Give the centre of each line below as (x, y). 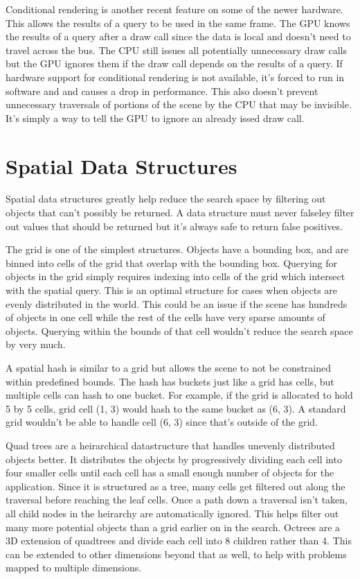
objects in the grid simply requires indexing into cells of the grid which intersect (175, 276)
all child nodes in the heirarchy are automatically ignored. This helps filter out (172, 513)
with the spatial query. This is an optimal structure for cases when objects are (172, 290)
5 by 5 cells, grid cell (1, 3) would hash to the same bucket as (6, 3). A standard (176, 408)
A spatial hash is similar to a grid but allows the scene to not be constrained (169, 368)
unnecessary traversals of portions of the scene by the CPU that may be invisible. (179, 104)
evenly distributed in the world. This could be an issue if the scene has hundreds (177, 303)
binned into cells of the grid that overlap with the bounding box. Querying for (172, 262)
